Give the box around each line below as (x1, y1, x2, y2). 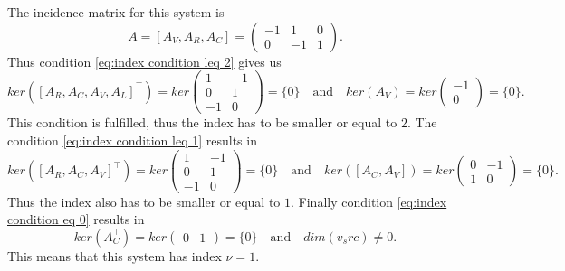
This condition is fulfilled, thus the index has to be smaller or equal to (7, 113, 397, 132)
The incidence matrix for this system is (7, 3, 225, 21)
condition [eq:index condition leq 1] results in (7, 130, 257, 149)
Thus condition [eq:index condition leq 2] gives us (7, 51, 282, 70)
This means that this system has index (7, 246, 222, 265)
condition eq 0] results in (7, 210, 145, 229)
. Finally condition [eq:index (291, 192, 447, 210)
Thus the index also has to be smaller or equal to (7, 192, 281, 210)
